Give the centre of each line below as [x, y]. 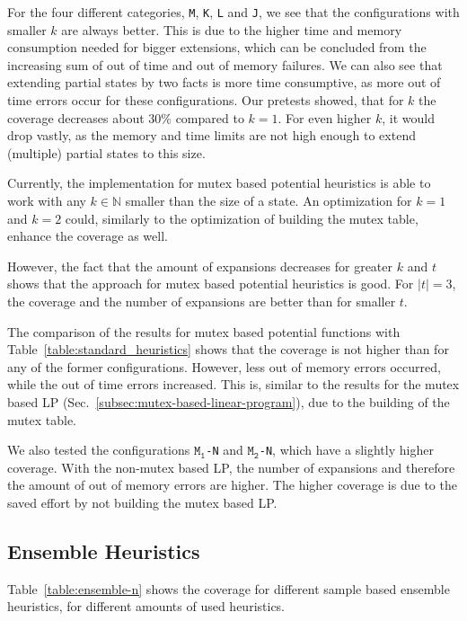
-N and [225, 450]
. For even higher [325, 117]
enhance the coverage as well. [88, 236]
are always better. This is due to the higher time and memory [232, 29]
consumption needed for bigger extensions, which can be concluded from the [217, 47]
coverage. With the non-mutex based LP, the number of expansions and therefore [231, 467]
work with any [47, 200]
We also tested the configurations [99, 450]
